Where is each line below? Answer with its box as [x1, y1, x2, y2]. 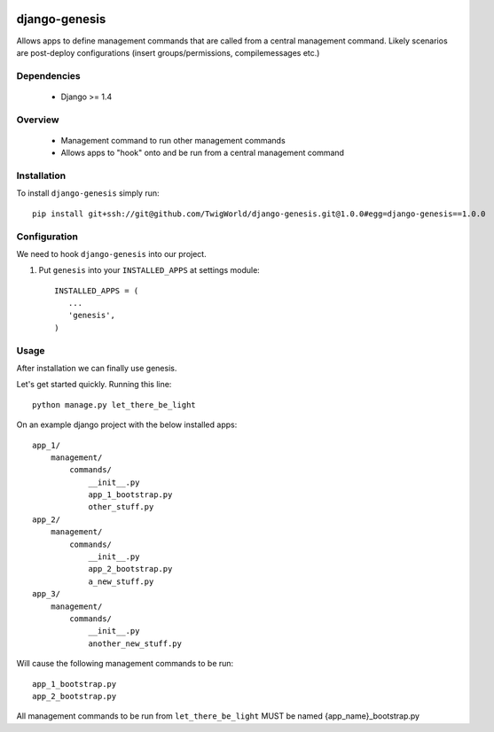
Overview [16, 113, 59, 126]
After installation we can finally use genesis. [16, 362, 177, 373]
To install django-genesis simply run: [16, 188, 160, 199]
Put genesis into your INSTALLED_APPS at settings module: [38, 265, 261, 276]
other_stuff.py [88, 502, 154, 512]
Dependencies [16, 69, 82, 82]
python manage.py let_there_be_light [32, 400, 197, 409]
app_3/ [32, 589, 61, 599]
